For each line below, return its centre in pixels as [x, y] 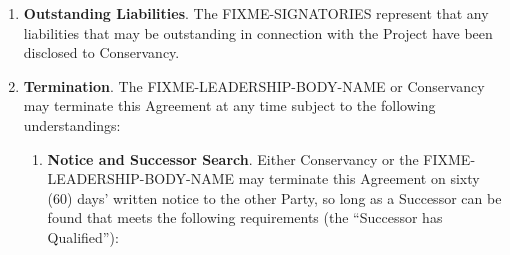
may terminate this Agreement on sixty [359, 178]
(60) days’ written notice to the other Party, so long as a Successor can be [274, 197]
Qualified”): [83, 236]
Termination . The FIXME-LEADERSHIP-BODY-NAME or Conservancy [254, 85]
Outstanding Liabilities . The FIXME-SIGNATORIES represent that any [256, 13]
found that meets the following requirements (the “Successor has [245, 217]
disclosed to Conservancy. [101, 52]
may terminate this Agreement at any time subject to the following [229, 105]
